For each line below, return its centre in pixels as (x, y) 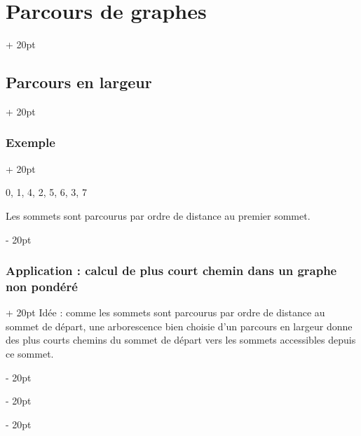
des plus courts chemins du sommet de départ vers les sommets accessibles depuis (181, 340)
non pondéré (42, 286)
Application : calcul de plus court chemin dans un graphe (171, 270)
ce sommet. (30, 354)
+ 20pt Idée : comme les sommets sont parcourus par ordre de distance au (165, 312)
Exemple (30, 142)
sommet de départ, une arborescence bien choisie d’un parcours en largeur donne (179, 326)
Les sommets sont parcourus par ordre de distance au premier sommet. (158, 215)
